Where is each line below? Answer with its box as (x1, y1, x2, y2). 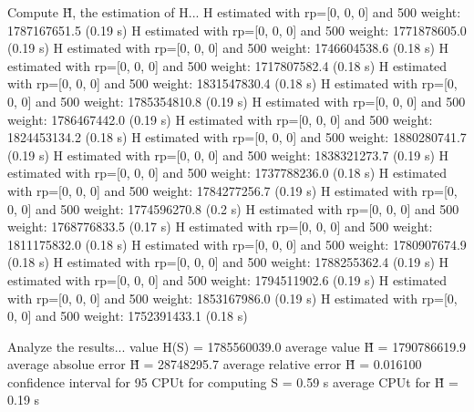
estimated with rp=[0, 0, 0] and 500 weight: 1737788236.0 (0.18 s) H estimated (7, 163, 448, 182)
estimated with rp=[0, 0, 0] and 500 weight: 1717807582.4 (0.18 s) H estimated (7, 56, 448, 75)
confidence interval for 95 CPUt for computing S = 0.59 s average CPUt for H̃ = (7, 372, 459, 391)
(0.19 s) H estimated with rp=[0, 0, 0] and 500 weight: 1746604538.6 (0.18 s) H (7, 38, 449, 57)
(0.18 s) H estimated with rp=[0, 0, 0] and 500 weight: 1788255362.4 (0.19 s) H (7, 252, 449, 272)
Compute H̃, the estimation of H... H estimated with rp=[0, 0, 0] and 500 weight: (7, 3, 461, 21)
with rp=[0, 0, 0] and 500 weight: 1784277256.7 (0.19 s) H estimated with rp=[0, (7, 180, 458, 200)
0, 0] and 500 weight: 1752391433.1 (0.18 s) (7, 306, 248, 325)
